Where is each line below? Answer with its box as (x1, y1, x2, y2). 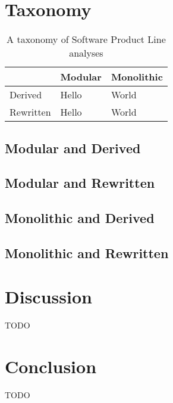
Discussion (5, 284, 92, 309)
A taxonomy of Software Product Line (7, 32, 166, 46)
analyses (69, 46, 103, 60)
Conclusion (5, 354, 97, 379)
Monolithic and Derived (5, 209, 155, 227)
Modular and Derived (5, 138, 141, 157)
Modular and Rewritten (5, 173, 155, 192)
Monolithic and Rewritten (5, 243, 169, 262)
